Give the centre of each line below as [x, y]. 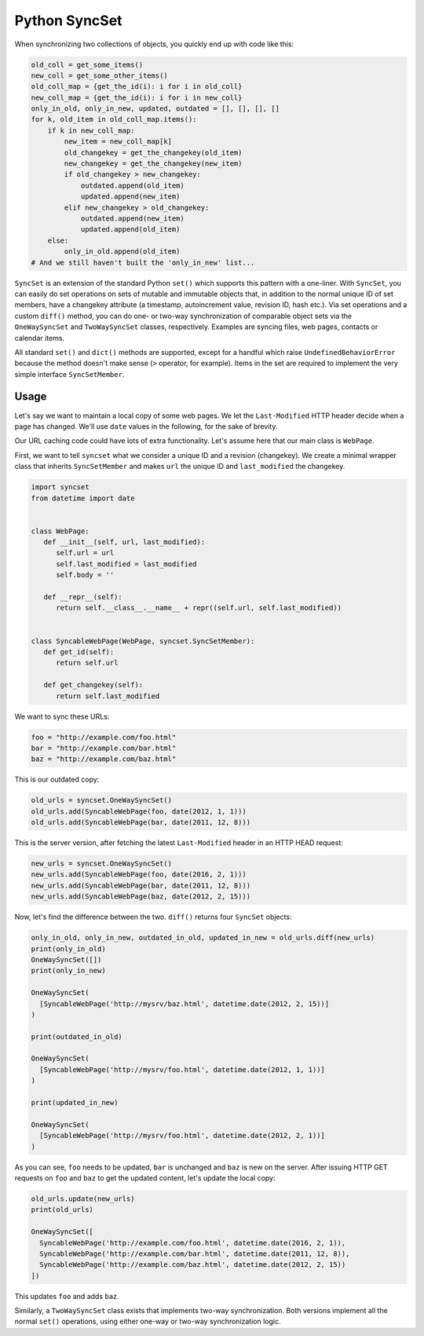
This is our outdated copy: [57, 780]
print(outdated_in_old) [77, 1036]
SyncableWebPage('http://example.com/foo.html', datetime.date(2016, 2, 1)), [193, 1243]
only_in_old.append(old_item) [122, 252]
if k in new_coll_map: [91, 130]
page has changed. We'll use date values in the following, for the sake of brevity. [146, 426]
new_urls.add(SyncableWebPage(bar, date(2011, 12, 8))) [141, 885]
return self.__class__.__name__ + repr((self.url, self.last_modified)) [199, 608]
